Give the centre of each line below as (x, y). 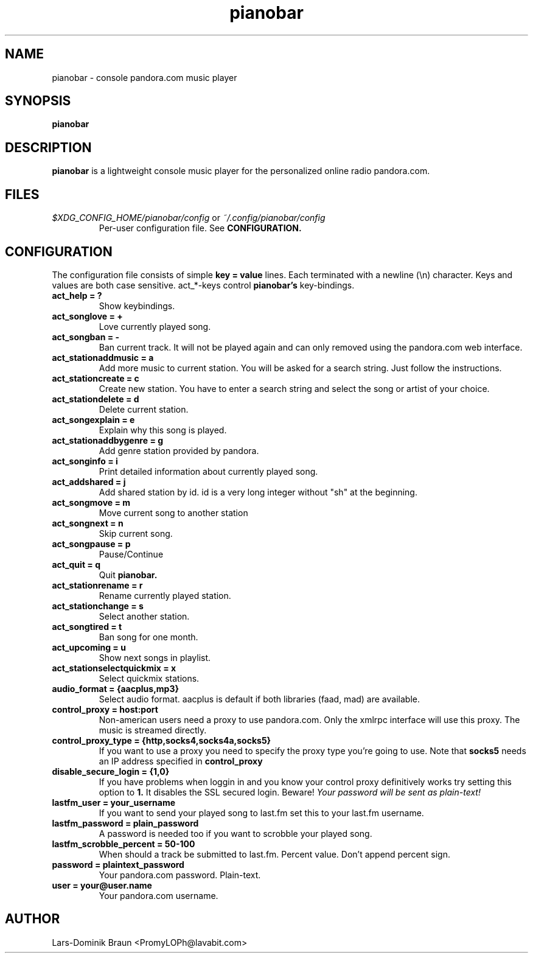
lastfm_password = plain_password (125, 823)
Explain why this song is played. (163, 430)
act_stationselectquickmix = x (114, 668)
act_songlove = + (87, 316)
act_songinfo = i (85, 461)
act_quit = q (76, 564)
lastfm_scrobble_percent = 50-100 (124, 844)
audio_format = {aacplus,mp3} (116, 688)
